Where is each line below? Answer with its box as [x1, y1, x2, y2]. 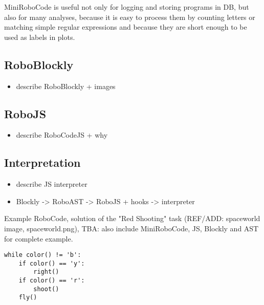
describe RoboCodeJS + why [16, 129, 108, 140]
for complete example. [4, 233, 73, 244]
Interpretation [4, 155, 81, 170]
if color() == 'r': [18, 277, 85, 285]
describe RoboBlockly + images [16, 80, 116, 91]
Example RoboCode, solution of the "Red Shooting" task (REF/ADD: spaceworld [4, 213, 260, 224]
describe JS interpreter [16, 179, 87, 189]
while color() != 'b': [4, 251, 81, 259]
